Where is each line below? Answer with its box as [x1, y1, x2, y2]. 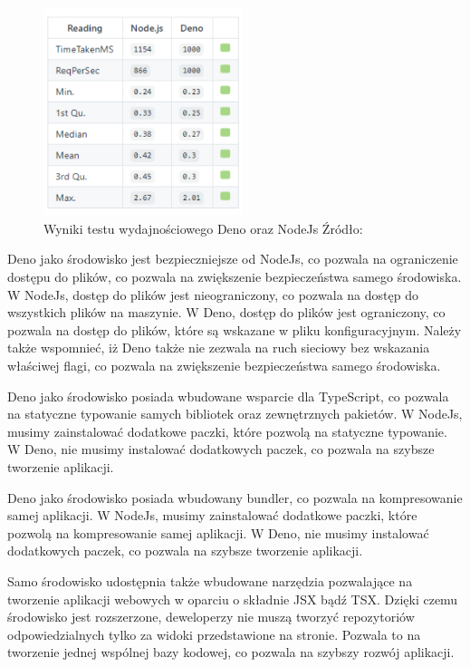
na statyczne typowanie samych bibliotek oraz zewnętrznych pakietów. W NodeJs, [7, 404, 463, 423]
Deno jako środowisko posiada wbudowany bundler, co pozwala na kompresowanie [7, 488, 463, 507]
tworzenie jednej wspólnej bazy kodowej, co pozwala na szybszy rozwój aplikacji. [7, 643, 455, 662]
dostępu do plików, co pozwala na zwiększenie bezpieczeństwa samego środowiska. [7, 267, 462, 285]
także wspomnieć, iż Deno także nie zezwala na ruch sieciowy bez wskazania [7, 338, 430, 357]
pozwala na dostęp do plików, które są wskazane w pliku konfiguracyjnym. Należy [7, 320, 462, 339]
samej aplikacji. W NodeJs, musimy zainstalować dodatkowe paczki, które [7, 506, 417, 525]
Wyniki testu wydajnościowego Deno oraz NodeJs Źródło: [43, 218, 363, 237]
